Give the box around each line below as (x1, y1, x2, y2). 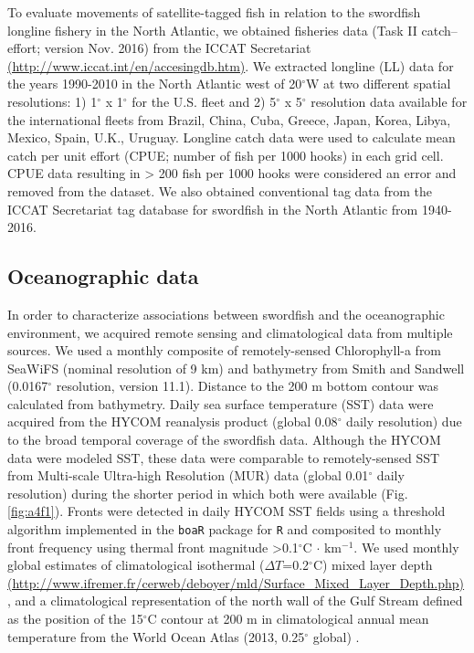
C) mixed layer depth (312, 555, 433, 574)
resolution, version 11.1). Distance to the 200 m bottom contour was (56, 376, 439, 395)
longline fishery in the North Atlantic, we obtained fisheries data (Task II (7, 20, 417, 39)
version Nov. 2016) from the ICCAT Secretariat (44, 38, 311, 58)
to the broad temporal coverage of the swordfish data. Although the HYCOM (7, 430, 441, 449)
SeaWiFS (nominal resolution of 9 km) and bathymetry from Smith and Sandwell (7, 358, 465, 377)
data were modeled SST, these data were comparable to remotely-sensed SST (7, 448, 440, 467)
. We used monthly (353, 537, 459, 556)
